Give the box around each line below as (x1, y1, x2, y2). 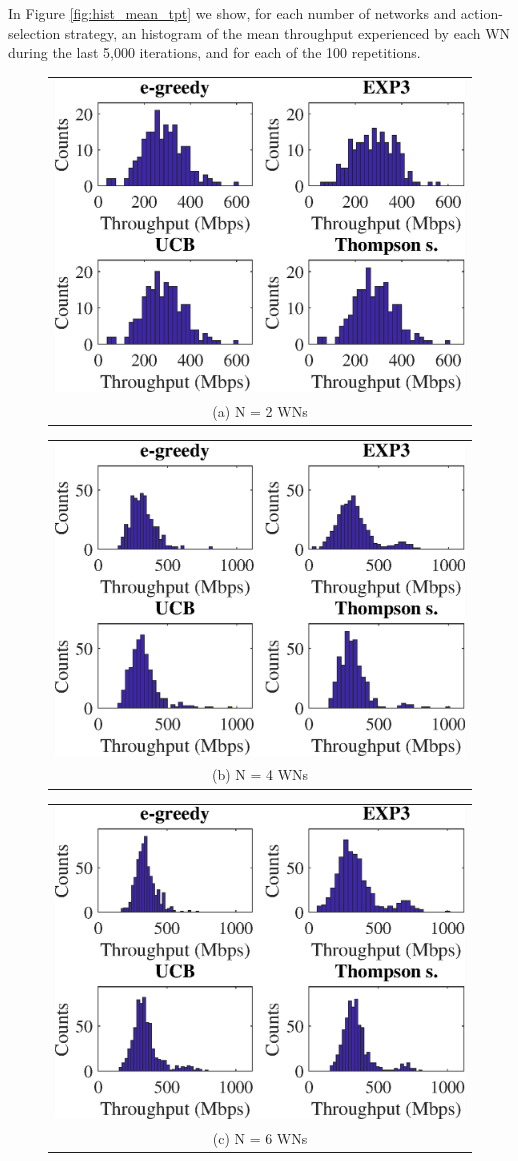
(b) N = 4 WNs (211, 764, 309, 785)
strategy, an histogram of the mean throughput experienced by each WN (64, 22, 511, 43)
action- (460, 3, 503, 23)
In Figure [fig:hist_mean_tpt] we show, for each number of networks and (8, 3, 457, 23)
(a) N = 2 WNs (212, 401, 308, 422)
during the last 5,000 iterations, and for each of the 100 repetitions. (8, 42, 421, 63)
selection (8, 22, 61, 43)
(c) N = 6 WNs (212, 1127, 308, 1148)
